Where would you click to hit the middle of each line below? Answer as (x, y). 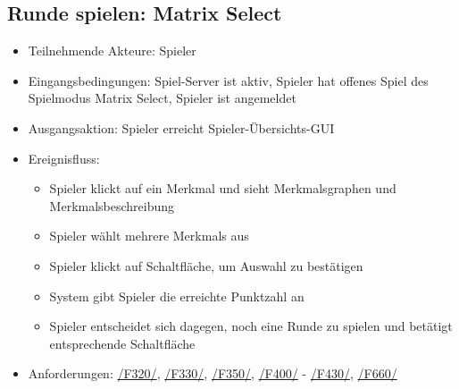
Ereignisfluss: (64, 158)
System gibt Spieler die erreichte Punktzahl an (177, 296)
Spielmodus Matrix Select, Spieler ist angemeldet (162, 98)
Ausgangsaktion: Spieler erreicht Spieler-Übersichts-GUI (181, 127)
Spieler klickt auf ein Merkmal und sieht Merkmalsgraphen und (223, 188)
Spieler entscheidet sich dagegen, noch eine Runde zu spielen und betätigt (251, 326)
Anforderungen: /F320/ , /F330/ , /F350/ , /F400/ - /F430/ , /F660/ (213, 373)
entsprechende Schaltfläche (122, 343)
